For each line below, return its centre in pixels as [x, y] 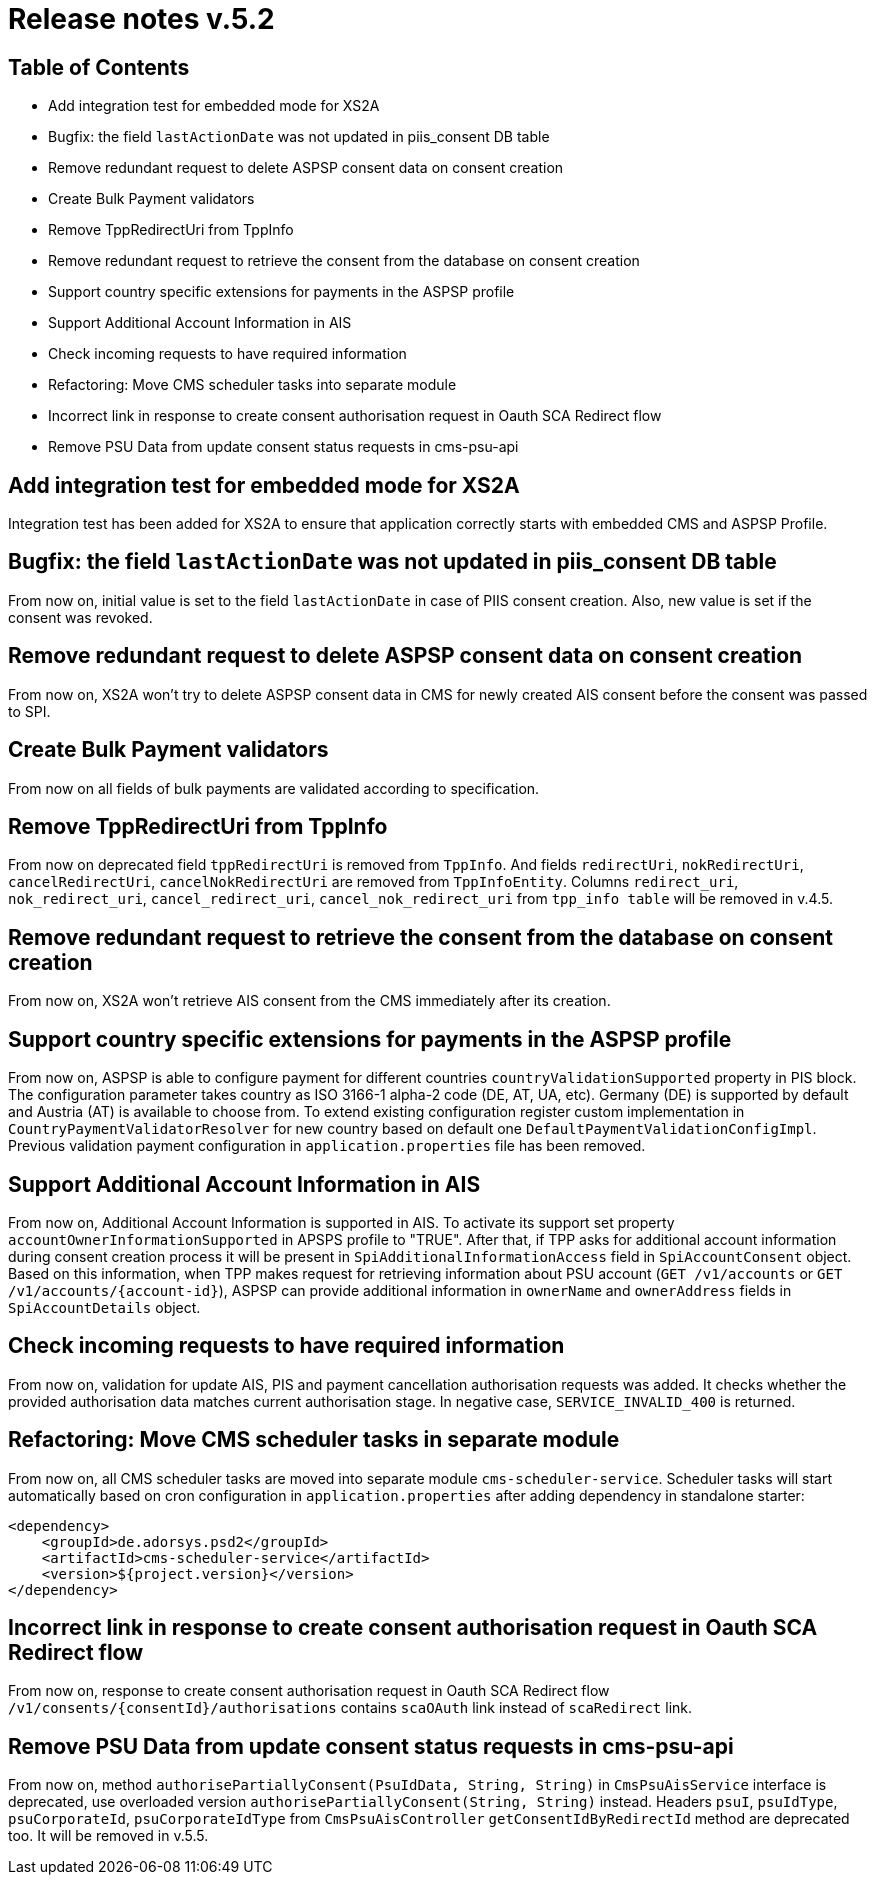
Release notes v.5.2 [141, 19]
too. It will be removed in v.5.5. [108, 1836]
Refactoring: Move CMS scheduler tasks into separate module [252, 385]
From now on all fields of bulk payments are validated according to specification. [274, 788]
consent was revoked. [80, 617]
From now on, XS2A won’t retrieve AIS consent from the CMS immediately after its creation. [309, 1001]
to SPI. [29, 711]
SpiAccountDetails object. [104, 1307]
